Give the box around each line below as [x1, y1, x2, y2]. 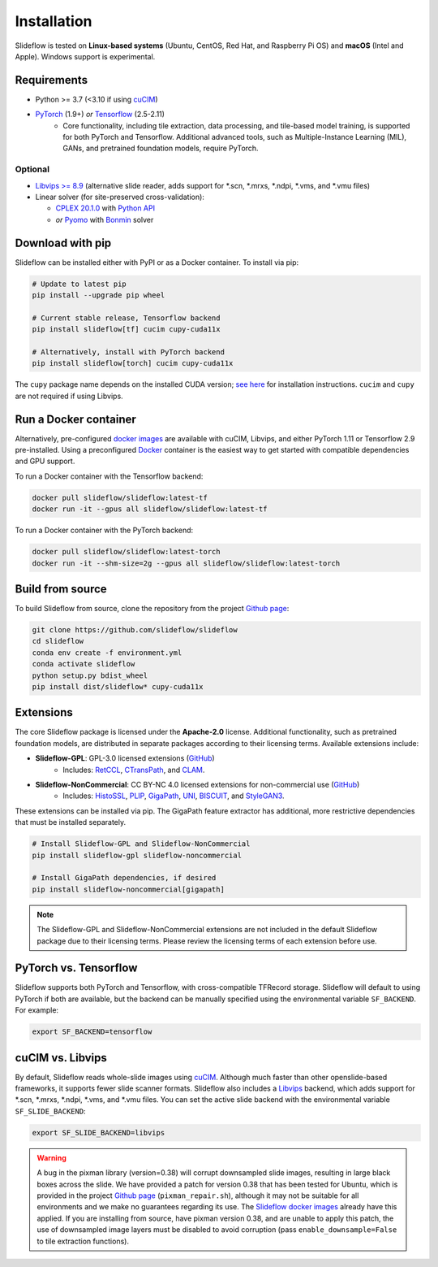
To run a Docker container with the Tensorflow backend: [15, 471, 204, 481]
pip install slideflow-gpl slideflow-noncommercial [32, 850, 243, 860]
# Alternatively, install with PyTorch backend [32, 347, 225, 357]
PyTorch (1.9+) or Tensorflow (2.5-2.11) [35, 110, 165, 119]
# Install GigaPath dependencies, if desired [32, 874, 217, 883]
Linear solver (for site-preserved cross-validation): [35, 192, 204, 202]
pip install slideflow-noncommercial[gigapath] [32, 884, 225, 894]
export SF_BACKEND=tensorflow [32, 1027, 152, 1036]
